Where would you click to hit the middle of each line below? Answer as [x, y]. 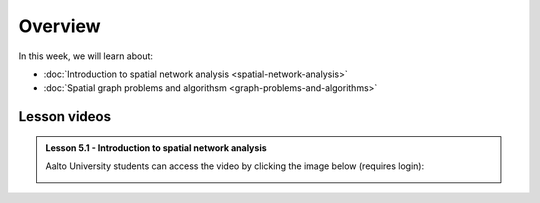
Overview [59, 26]
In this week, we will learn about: [86, 56]
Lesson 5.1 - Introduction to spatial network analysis [156, 147]
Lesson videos [65, 116]
